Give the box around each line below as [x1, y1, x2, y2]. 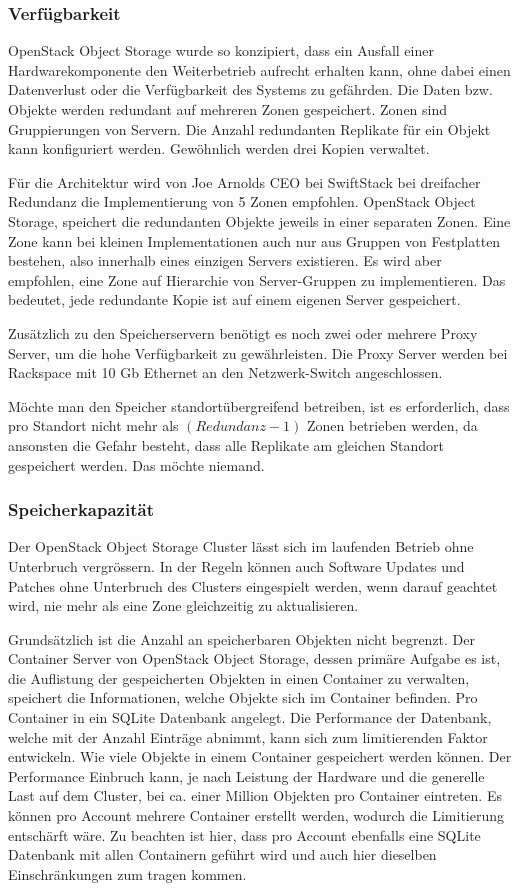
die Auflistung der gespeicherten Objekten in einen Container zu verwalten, [8, 667, 470, 688]
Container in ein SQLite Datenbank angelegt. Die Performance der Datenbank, [8, 707, 492, 728]
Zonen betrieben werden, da [306, 415, 478, 436]
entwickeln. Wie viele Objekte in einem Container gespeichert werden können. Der [8, 746, 512, 767]
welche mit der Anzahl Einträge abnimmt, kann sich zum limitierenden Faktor [8, 726, 488, 747]
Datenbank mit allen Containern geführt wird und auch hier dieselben [8, 844, 437, 865]
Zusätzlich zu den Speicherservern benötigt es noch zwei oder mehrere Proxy [8, 322, 478, 343]
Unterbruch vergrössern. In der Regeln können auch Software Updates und [8, 555, 465, 576]
